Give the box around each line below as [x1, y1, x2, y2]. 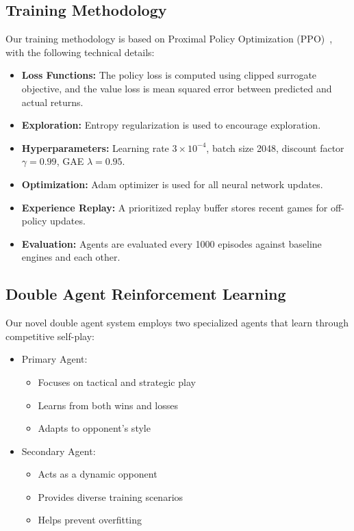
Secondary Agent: [21, 443, 96, 458]
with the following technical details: [5, 44, 155, 59]
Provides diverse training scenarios [38, 489, 184, 504]
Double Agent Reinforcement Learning [5, 283, 286, 305]
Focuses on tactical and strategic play [38, 374, 196, 389]
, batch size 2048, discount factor [206, 140, 344, 155]
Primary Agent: [21, 352, 88, 366]
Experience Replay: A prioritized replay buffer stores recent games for [21, 200, 328, 214]
